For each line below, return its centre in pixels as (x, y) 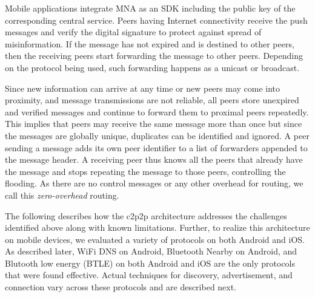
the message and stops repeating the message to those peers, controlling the (145, 171)
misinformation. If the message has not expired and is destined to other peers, (150, 43)
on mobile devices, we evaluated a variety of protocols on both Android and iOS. (155, 239)
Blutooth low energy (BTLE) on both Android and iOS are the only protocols (150, 263)
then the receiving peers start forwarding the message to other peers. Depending (154, 56)
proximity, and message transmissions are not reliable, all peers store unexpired (152, 100)
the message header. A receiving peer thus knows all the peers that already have (154, 159)
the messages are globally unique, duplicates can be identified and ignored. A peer (157, 135)
